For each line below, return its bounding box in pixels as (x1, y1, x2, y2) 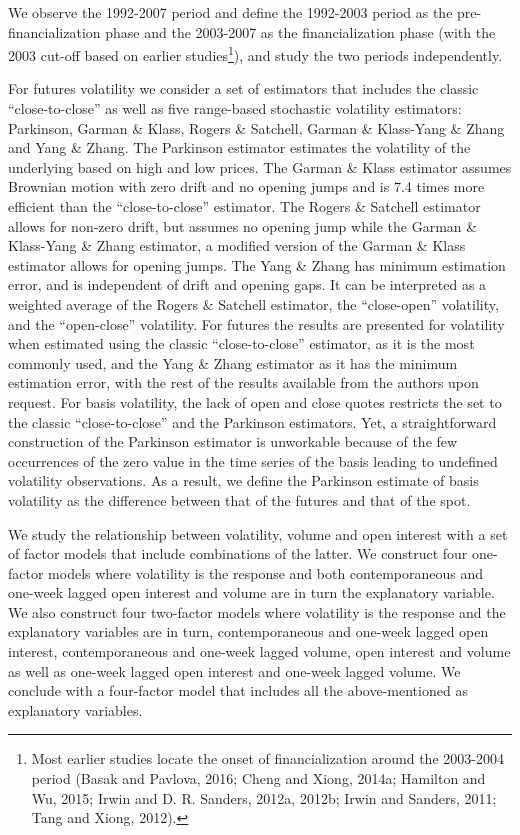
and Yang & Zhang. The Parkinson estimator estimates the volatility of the (8, 137, 471, 158)
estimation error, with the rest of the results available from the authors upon (8, 372, 479, 393)
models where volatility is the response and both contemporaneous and (48, 562, 483, 583)
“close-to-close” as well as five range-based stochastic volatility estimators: (8, 98, 462, 119)
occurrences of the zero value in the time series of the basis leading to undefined (8, 450, 498, 471)
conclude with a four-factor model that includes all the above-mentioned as (8, 680, 468, 701)
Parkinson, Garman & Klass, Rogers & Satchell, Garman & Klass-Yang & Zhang (8, 117, 505, 138)
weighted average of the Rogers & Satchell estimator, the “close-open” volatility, (8, 293, 499, 314)
